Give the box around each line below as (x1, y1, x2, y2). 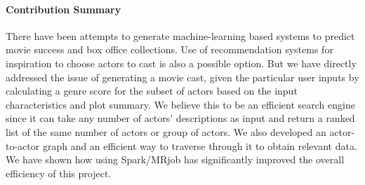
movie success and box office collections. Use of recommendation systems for (6, 42, 333, 57)
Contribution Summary (6, 1, 121, 16)
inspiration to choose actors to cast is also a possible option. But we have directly (6, 55, 357, 70)
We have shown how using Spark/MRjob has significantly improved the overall (6, 152, 345, 167)
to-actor (6, 138, 40, 153)
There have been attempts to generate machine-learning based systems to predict (6, 28, 355, 43)
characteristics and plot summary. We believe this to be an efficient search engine (6, 97, 355, 111)
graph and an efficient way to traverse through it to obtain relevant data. (42, 138, 357, 153)
